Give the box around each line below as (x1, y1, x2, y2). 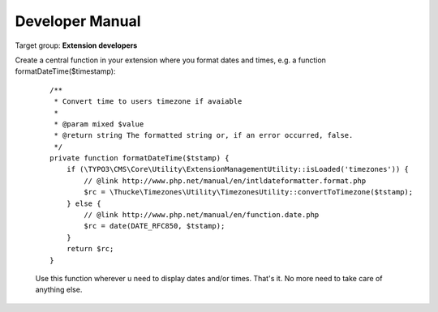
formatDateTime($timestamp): (15, 66, 116, 76)
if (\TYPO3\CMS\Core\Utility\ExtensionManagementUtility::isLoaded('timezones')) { (66, 165, 410, 174)
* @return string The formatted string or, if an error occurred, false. (54, 130, 354, 140)
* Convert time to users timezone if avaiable (54, 97, 243, 106)
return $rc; (66, 244, 114, 254)
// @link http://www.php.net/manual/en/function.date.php (84, 211, 320, 220)
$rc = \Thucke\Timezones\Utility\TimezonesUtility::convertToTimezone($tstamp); (84, 187, 414, 197)
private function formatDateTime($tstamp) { (49, 154, 230, 163)
